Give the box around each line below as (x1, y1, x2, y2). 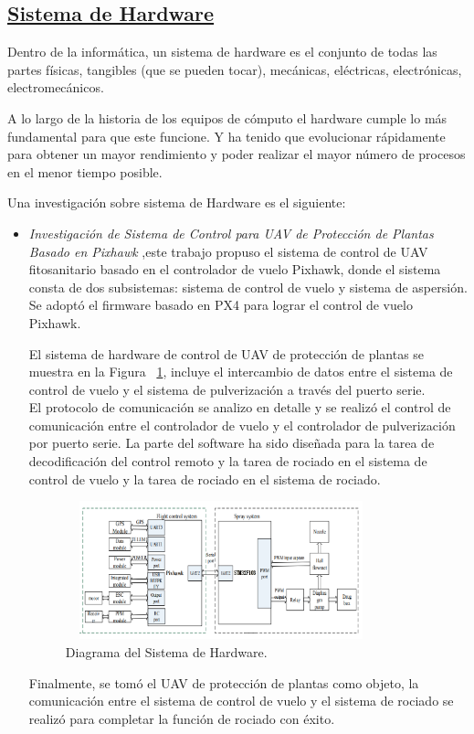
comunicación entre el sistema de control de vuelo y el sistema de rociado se (28, 691, 454, 710)
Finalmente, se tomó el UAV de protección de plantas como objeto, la (28, 673, 419, 692)
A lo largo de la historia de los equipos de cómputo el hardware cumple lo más (7, 108, 448, 127)
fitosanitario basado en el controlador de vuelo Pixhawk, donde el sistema (28, 260, 441, 279)
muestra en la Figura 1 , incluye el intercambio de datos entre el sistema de (28, 362, 453, 381)
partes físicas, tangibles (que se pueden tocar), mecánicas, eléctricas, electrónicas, (7, 59, 462, 79)
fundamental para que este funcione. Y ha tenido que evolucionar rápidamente (7, 126, 446, 145)
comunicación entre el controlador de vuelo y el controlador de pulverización (28, 415, 456, 434)
